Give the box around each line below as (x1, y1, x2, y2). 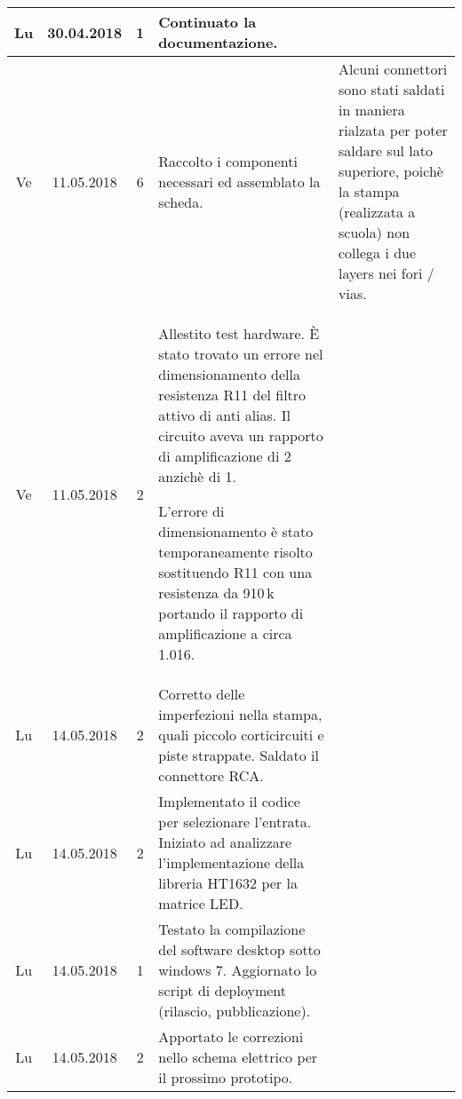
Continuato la (158, 12, 257, 32)
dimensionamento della (158, 364, 300, 384)
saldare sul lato (339, 140, 434, 161)
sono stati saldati (339, 79, 445, 99)
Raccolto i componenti (158, 150, 298, 171)
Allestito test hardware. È (158, 323, 320, 344)
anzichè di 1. (158, 466, 236, 486)
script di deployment (158, 980, 287, 1000)
